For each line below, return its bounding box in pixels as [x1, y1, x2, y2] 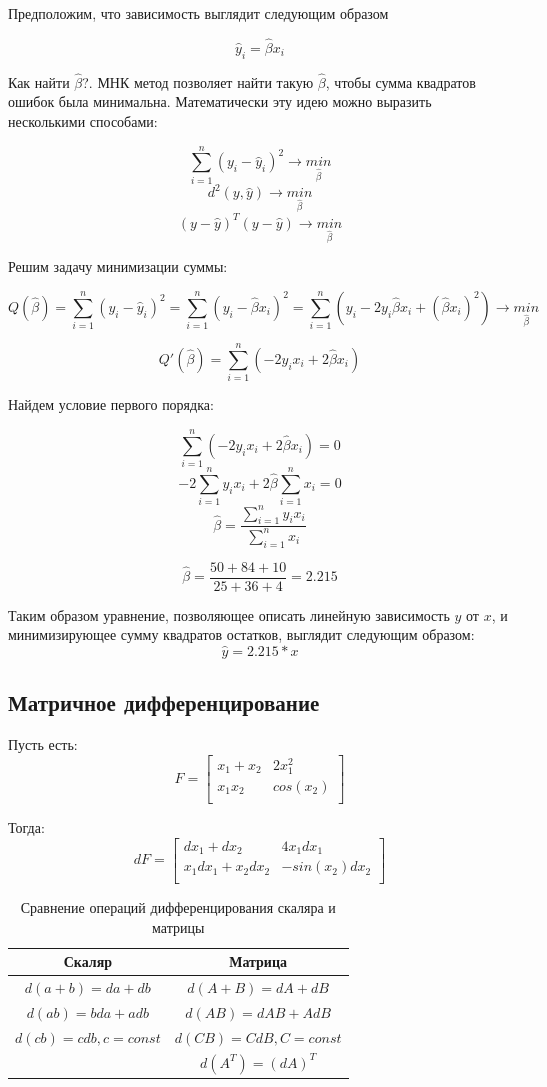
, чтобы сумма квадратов [325, 71, 476, 92]
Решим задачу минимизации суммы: [8, 256, 228, 277]
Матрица [229, 951, 288, 972]
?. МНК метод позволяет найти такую [82, 71, 314, 92]
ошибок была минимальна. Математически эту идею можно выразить [8, 91, 432, 112]
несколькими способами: [8, 111, 158, 132]
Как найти [8, 71, 70, 92]
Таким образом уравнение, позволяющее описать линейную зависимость [8, 604, 450, 625]
